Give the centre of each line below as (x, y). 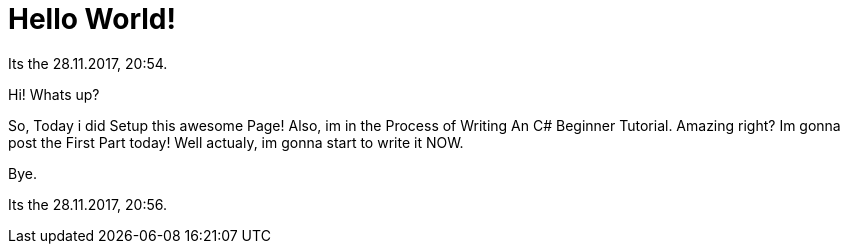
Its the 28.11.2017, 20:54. (88, 63)
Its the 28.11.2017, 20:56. (87, 204)
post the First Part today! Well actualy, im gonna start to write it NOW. (236, 142)
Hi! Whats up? (54, 94)
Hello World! (92, 19)
